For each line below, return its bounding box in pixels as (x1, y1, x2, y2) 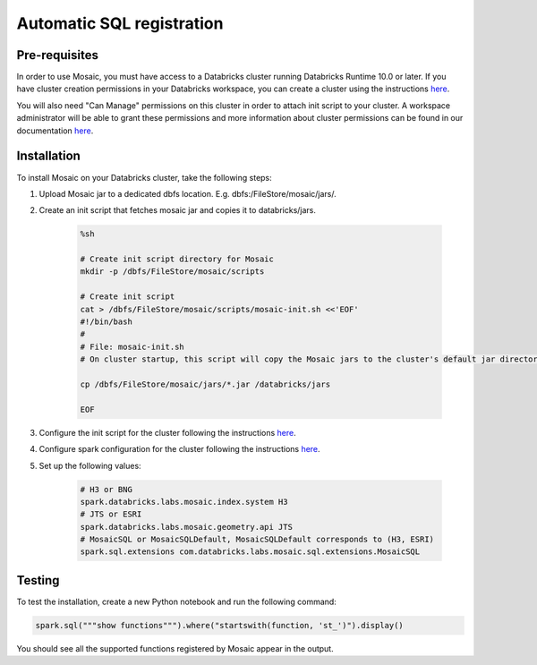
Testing (16, 573, 60, 588)
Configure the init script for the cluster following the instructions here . (38, 427, 296, 438)
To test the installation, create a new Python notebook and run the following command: (16, 596, 337, 607)
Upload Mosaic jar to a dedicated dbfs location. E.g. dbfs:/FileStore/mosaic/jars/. (38, 188, 337, 199)
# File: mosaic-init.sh (80, 341, 185, 352)
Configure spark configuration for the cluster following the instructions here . (38, 444, 321, 455)
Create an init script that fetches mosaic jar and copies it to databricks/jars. (38, 205, 317, 216)
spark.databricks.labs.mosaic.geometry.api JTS (80, 522, 293, 532)
